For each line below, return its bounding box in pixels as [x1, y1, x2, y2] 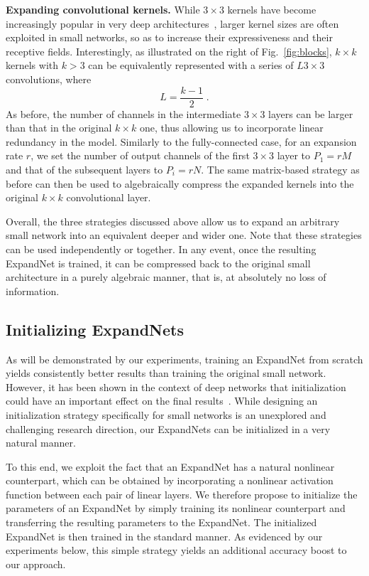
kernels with [6, 58, 59, 73]
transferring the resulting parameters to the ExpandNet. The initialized [6, 515, 317, 530]
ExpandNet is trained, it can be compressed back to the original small [6, 255, 311, 270]
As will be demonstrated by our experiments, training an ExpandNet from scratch [6, 351, 363, 366]
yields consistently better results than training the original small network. [6, 366, 326, 380]
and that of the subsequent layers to [6, 162, 163, 176]
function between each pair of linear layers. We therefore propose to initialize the [6, 486, 358, 501]
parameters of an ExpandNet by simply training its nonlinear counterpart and [6, 501, 346, 516]
